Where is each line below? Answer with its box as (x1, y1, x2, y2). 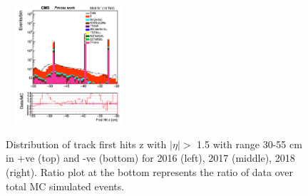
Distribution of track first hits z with (6, 136, 167, 151)
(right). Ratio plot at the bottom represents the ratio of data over (6, 165, 294, 180)
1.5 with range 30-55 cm (197, 136, 302, 151)
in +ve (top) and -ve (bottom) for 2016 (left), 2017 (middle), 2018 (6, 150, 295, 165)
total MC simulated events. (6, 178, 125, 193)
